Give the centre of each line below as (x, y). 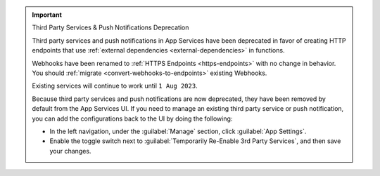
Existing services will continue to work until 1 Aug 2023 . (115, 86)
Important (47, 15)
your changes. (70, 151)
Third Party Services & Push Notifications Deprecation (110, 27)
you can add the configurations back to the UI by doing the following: (132, 119)
